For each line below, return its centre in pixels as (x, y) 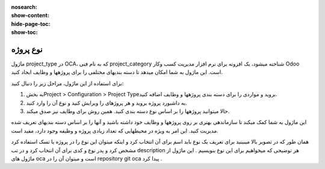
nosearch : (24, 7)
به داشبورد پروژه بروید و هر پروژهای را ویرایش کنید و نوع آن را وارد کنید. (107, 103)
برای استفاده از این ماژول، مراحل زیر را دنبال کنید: (67, 83)
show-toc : (24, 32)
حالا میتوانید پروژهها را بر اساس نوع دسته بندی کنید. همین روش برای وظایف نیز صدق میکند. (128, 111)
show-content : (30, 16)
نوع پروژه (27, 49)
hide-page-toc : (31, 23)
